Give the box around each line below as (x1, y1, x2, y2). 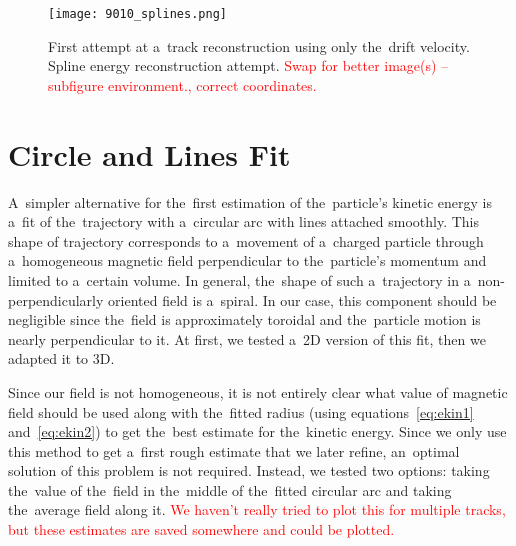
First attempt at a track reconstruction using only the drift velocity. (48, 35, 470, 56)
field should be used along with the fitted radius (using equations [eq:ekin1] (8, 401, 474, 422)
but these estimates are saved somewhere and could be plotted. (8, 519, 395, 540)
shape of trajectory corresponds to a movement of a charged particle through (8, 230, 484, 251)
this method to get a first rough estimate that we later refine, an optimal (8, 440, 460, 461)
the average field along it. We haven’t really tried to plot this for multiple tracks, (8, 499, 506, 520)
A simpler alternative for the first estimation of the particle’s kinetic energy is (8, 191, 493, 212)
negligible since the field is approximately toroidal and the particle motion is (8, 309, 481, 330)
